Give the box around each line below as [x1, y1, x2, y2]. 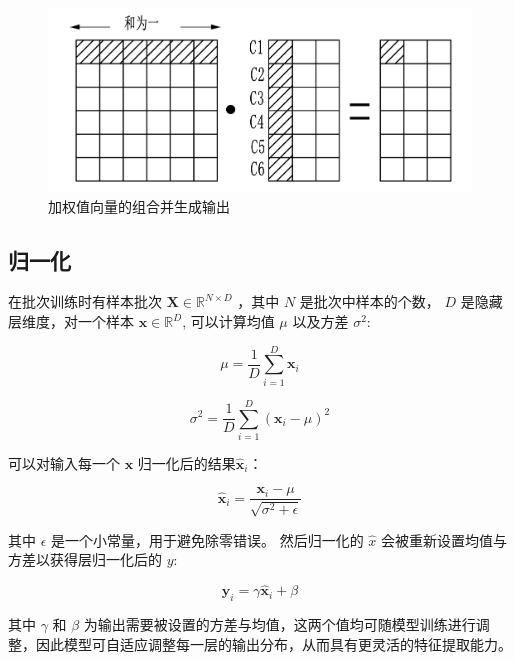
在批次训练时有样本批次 [8, 291, 162, 312]
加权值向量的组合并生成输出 [48, 195, 230, 216]
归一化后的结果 [137, 452, 236, 473]
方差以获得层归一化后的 [8, 549, 162, 570]
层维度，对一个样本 [8, 311, 134, 331]
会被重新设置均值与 [381, 529, 508, 550]
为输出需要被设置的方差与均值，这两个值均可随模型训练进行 [83, 614, 476, 635]
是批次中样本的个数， [299, 291, 440, 312]
